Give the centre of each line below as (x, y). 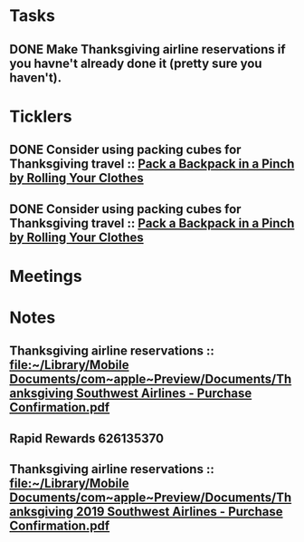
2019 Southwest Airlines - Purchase (179, 512)
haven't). (35, 77)
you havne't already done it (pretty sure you (136, 63)
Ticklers (41, 116)
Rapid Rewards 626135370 (87, 438)
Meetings (46, 276)
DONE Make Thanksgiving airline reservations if (147, 49)
